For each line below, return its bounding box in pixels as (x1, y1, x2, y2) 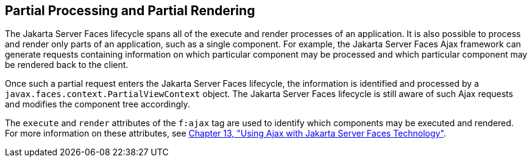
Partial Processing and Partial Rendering (5, 3, 255, 18)
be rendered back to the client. (5, 59, 129, 70)
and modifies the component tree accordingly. (5, 99, 190, 110)
